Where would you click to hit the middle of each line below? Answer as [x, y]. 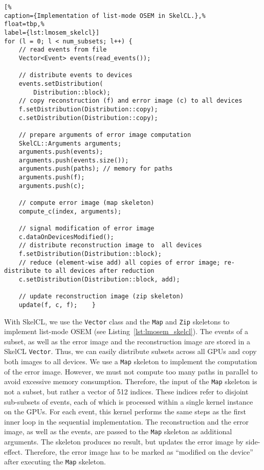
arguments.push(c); [52, 186]
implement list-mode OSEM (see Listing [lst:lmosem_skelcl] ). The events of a [126, 331]
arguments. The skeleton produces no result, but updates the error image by [124, 442]
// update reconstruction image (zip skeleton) [101, 297]
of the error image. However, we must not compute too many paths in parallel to [131, 371]
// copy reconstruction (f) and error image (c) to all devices [130, 101]
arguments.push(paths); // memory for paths [96, 169]
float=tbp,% [24, 24]
